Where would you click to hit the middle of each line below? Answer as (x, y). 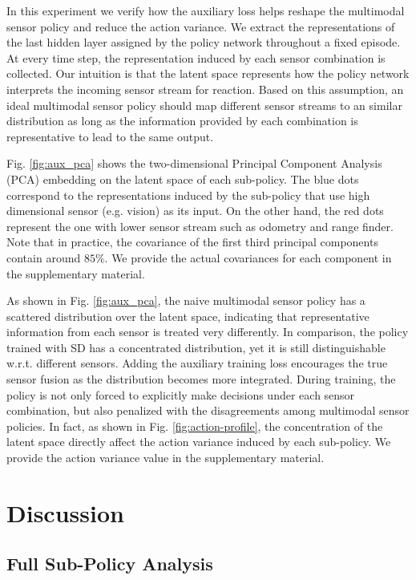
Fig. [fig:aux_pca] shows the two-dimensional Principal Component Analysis (194, 163)
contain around (44, 257)
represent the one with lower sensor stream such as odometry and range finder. (200, 226)
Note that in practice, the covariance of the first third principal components (192, 242)
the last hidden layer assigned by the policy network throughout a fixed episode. (204, 42)
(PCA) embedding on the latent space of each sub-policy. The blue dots (183, 178)
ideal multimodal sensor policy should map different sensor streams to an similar (204, 105)
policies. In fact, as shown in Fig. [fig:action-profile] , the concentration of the (195, 426)
